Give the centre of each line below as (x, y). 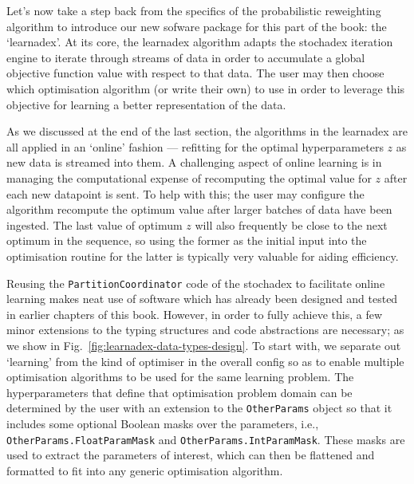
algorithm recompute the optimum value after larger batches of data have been (199, 209)
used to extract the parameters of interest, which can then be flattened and (191, 455)
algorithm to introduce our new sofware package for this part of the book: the (197, 26)
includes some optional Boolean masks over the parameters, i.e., (163, 423)
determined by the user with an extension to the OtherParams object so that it (199, 408)
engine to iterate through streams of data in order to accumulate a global (186, 57)
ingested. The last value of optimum (95, 224)
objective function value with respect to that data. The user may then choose (195, 73)
